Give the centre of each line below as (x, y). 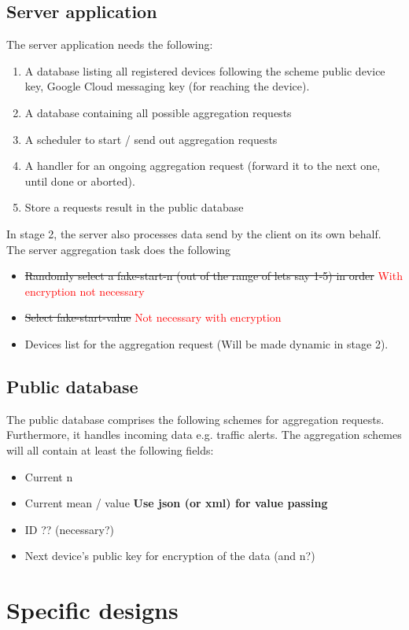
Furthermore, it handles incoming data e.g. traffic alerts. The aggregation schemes (204, 435)
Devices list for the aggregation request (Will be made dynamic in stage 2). (206, 343)
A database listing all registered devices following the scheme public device (205, 70)
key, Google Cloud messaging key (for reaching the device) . (167, 86)
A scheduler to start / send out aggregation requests (151, 139)
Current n (49, 476)
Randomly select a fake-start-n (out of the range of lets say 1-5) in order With (214, 276)
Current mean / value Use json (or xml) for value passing (176, 503)
